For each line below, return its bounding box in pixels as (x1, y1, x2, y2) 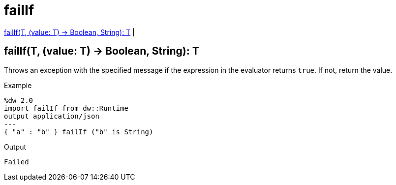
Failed (4, 157, 29, 166)
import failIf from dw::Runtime (4, 104, 128, 112)
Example (4, 81, 32, 90)
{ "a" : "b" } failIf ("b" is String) (4, 127, 153, 136)
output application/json (4, 112, 99, 120)
